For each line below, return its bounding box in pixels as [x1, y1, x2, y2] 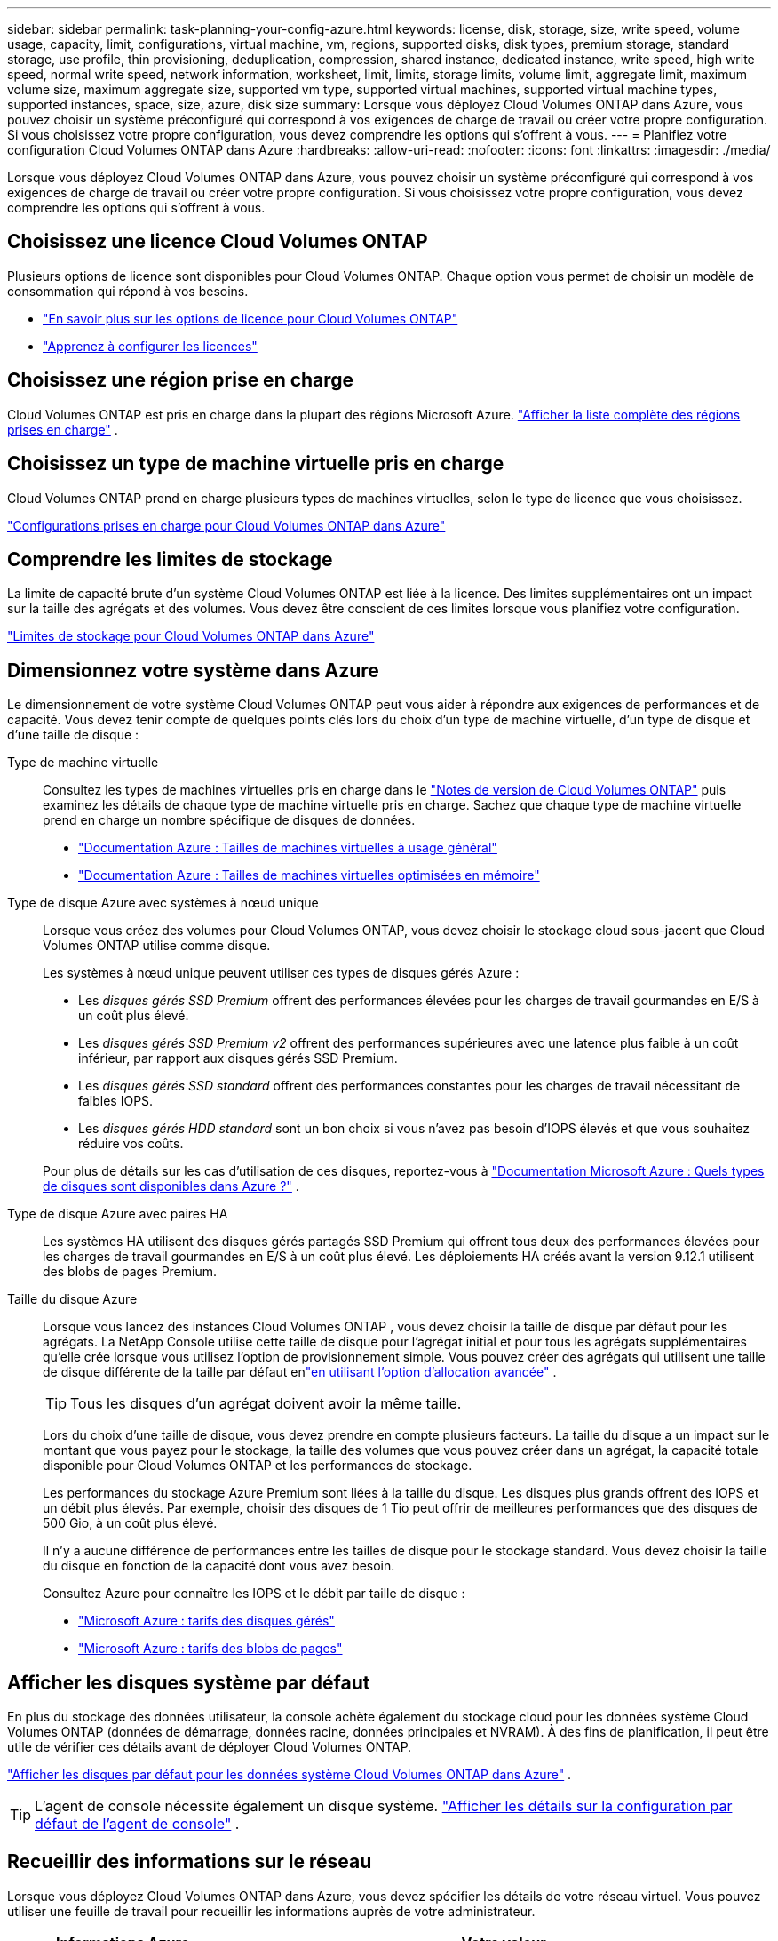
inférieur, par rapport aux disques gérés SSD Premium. [78, 1050, 398, 1066]
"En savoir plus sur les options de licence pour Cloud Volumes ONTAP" [43, 310, 458, 326]
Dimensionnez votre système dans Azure [7, 659, 379, 682]
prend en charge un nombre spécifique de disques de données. [43, 812, 416, 828]
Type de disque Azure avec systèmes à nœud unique [7, 895, 319, 911]
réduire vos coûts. [78, 1136, 184, 1152]
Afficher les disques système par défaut [7, 1671, 370, 1694]
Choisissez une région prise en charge [7, 369, 354, 392]
